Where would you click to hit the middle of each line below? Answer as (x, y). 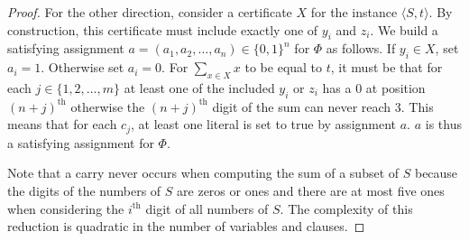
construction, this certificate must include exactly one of (163, 29)
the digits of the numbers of (84, 191)
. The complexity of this (346, 208)
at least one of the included (199, 87)
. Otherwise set (83, 67)
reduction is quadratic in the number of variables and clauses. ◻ (186, 226)
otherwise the (108, 106)
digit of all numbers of (207, 208)
